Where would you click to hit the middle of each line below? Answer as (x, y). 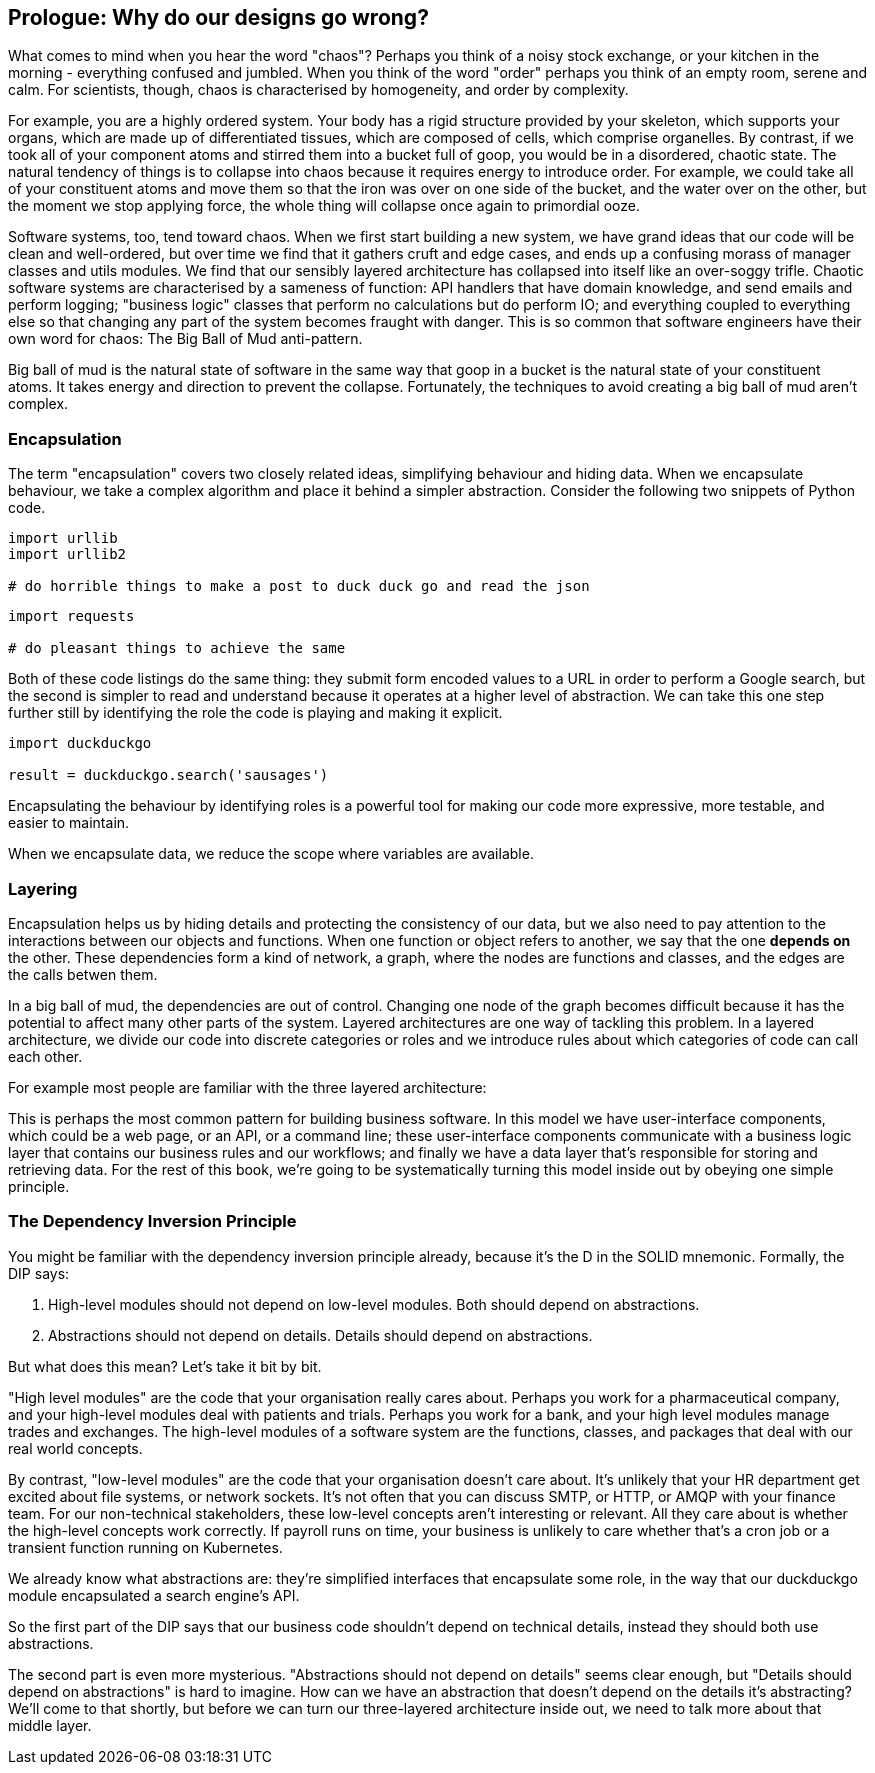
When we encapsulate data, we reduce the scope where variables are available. (271, 854)
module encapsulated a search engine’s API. (154, 1595)
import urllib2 (67, 554)
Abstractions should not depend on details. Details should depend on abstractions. (320, 1335)
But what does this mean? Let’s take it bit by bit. (165, 1366)
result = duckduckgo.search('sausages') (168, 775)
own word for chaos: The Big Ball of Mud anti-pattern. (185, 339)
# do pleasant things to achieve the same (177, 648)
